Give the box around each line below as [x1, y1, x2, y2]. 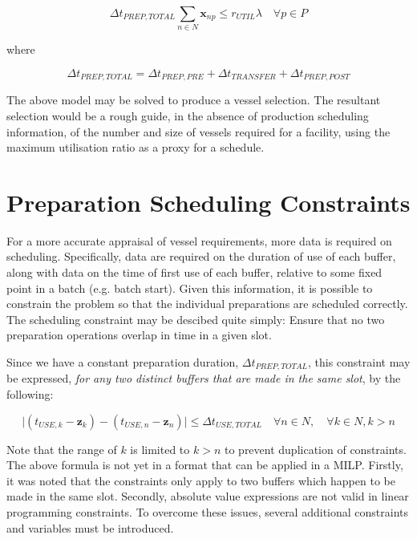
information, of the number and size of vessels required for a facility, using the [6, 123, 391, 140]
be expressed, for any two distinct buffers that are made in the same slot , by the [6, 370, 401, 387]
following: [6, 386, 54, 403]
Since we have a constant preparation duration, [6, 354, 239, 371]
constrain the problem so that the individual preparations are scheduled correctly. [6, 295, 408, 312]
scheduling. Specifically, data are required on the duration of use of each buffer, [6, 248, 396, 265]
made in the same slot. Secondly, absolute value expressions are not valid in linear [6, 488, 409, 505]
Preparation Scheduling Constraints [6, 185, 411, 218]
